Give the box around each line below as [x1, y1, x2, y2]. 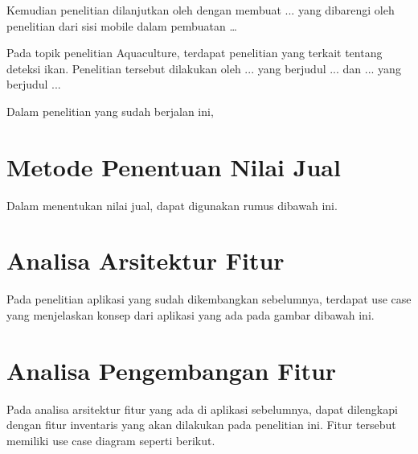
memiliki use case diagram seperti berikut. [6, 431, 215, 448]
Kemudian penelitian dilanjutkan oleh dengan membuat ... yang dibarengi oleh [6, 2, 395, 18]
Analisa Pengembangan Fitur [6, 353, 337, 386]
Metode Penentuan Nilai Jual [6, 150, 341, 183]
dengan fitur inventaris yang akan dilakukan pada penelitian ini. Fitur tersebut [6, 416, 396, 433]
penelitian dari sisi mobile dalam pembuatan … [6, 17, 237, 34]
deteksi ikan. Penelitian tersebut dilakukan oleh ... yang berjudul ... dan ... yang [6, 60, 401, 76]
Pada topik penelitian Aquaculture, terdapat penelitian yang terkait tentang [6, 44, 383, 61]
